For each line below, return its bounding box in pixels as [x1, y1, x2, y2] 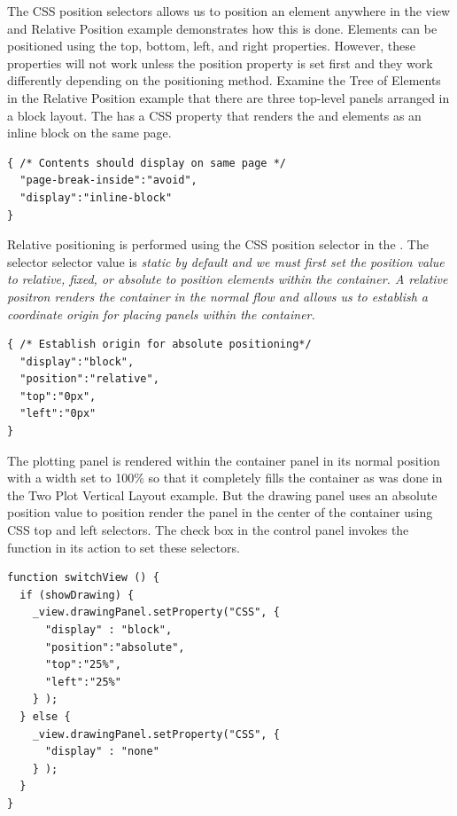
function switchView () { [7, 571, 159, 585]
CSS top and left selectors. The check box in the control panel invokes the [7, 521, 409, 539]
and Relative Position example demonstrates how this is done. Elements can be [7, 19, 438, 37]
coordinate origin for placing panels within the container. [7, 304, 315, 323]
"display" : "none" [44, 745, 159, 758]
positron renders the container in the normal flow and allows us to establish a [7, 286, 429, 305]
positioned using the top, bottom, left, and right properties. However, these [7, 36, 415, 55]
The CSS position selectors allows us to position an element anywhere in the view [7, 2, 451, 20]
